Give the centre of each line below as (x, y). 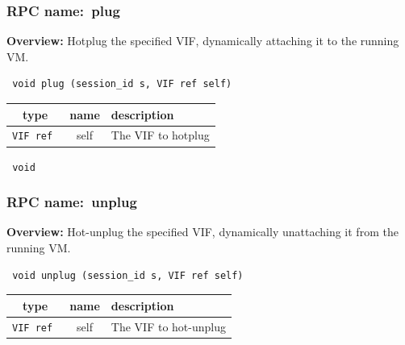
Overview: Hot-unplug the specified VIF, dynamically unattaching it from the (202, 232)
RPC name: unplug (72, 202)
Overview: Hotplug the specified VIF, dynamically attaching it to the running (203, 41)
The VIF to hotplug (160, 135)
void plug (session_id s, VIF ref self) (122, 84)
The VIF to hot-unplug (168, 326)
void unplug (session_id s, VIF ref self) (128, 275)
